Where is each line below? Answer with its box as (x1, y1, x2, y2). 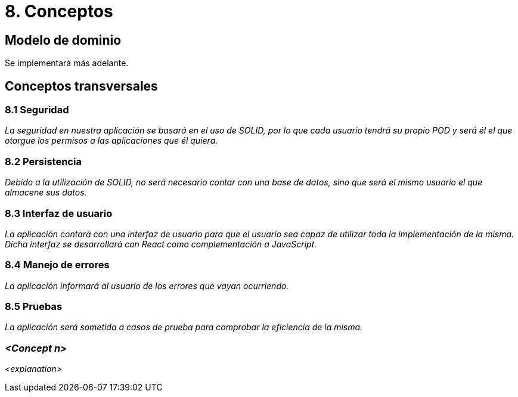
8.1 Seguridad (5, 104, 69, 116)
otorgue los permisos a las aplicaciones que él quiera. (5, 135, 218, 146)
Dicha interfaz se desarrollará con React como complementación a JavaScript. (5, 238, 317, 249)
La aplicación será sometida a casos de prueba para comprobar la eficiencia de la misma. (5, 322, 363, 333)
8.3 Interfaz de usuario (5, 207, 113, 219)
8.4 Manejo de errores (5, 259, 110, 271)
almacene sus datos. (5, 187, 87, 198)
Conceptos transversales (5, 78, 158, 94)
